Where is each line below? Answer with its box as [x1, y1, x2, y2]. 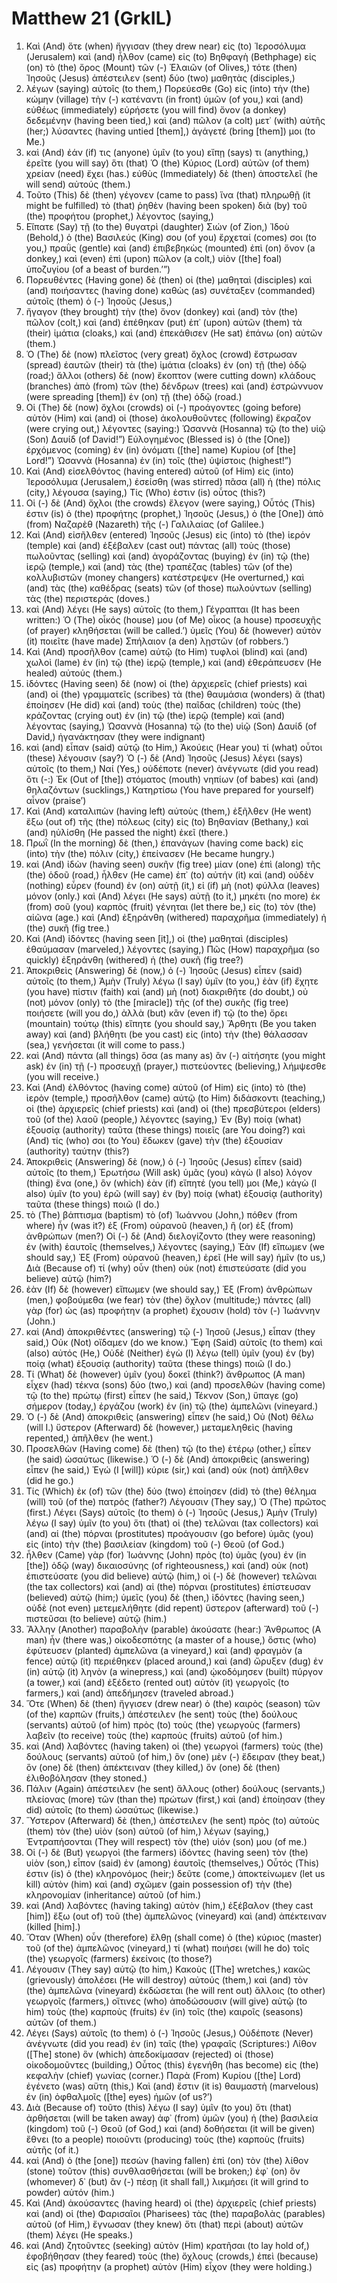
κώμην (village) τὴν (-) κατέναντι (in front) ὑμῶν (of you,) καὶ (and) [25, 93, 304, 105]
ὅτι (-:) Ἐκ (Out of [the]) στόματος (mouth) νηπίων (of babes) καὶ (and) [25, 773, 319, 785]
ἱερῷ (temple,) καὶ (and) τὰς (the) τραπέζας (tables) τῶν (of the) [25, 560, 293, 572]
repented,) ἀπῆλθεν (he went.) [25, 1432, 154, 1444]
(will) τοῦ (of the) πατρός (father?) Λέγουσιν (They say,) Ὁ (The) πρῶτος [25, 1495, 327, 1507]
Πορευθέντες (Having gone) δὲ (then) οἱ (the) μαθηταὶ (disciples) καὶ [25, 273, 313, 286]
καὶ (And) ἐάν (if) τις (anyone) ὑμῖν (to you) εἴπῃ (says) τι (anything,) [25, 146, 309, 158]
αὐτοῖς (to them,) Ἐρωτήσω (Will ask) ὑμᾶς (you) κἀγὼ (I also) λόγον [25, 1166, 313, 1178]
